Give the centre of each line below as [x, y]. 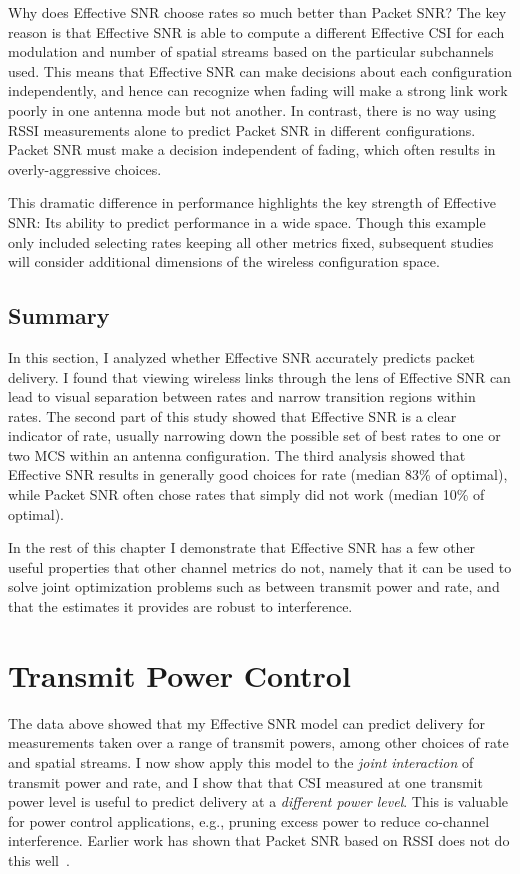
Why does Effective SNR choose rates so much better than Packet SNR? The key [257, 12]
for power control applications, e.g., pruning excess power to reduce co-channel [249, 820]
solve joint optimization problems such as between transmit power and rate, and [254, 586]
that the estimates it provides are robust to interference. [180, 606]
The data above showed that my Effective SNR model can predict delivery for [246, 722]
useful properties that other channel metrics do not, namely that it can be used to [260, 566]
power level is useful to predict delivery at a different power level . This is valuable [258, 801]
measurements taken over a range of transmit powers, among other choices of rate [258, 742]
